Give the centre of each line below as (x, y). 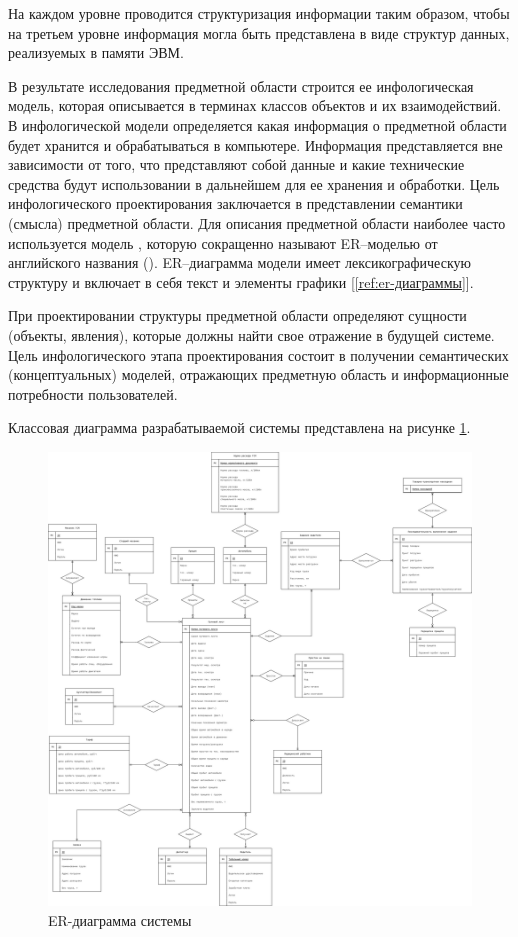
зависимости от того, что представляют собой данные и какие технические (236, 164)
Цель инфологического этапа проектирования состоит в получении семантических (258, 354)
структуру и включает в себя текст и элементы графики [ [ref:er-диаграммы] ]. (241, 281)
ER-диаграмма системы (120, 919)
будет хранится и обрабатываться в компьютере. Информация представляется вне (255, 144)
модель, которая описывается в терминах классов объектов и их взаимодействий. (255, 105)
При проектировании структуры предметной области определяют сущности (237, 315)
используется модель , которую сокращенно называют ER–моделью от (223, 242)
